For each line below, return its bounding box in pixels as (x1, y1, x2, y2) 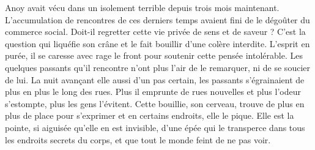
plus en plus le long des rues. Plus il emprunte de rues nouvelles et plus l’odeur (5, 85, 301, 98)
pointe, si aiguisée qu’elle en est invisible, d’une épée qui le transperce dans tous (5, 121, 305, 133)
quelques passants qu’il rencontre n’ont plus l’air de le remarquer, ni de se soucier (5, 61, 310, 73)
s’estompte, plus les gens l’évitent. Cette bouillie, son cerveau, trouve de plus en (5, 97, 305, 110)
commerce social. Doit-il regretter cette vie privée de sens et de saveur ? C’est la (5, 25, 306, 38)
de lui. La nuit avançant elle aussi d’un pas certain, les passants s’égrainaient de (5, 73, 305, 86)
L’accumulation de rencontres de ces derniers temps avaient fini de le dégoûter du (5, 13, 310, 26)
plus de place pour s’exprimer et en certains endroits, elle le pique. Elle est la (5, 109, 294, 122)
